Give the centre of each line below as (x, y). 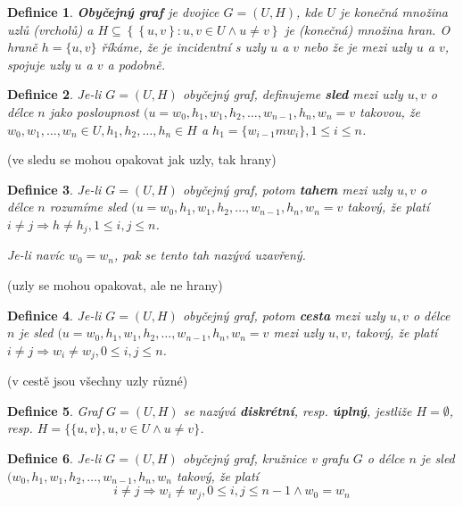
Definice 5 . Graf (55, 410)
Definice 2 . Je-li (54, 94)
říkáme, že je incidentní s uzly (184, 47)
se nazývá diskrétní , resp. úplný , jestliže (298, 410)
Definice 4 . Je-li (54, 315)
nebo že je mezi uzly (358, 47)
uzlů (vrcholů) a (50, 29)
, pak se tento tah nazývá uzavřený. (210, 255)
